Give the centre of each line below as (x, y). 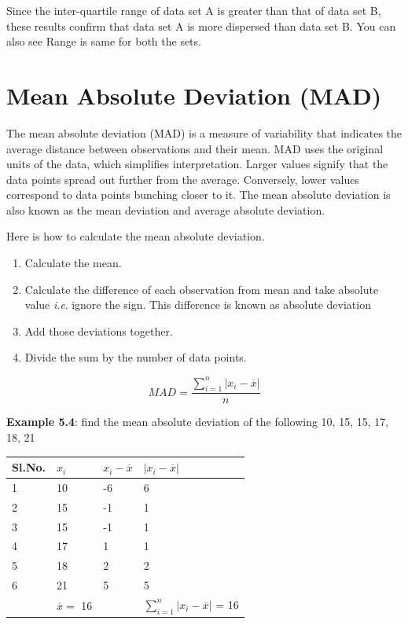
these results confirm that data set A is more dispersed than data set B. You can (201, 26)
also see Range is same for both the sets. (104, 41)
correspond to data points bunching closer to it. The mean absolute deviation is (198, 195)
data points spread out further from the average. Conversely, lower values (183, 179)
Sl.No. (29, 467)
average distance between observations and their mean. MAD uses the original (195, 148)
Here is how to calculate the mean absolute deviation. (136, 236)
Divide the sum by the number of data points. (136, 357)
